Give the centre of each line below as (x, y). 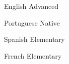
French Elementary (33, 55)
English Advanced (31, 6)
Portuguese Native (32, 22)
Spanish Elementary (34, 39)
